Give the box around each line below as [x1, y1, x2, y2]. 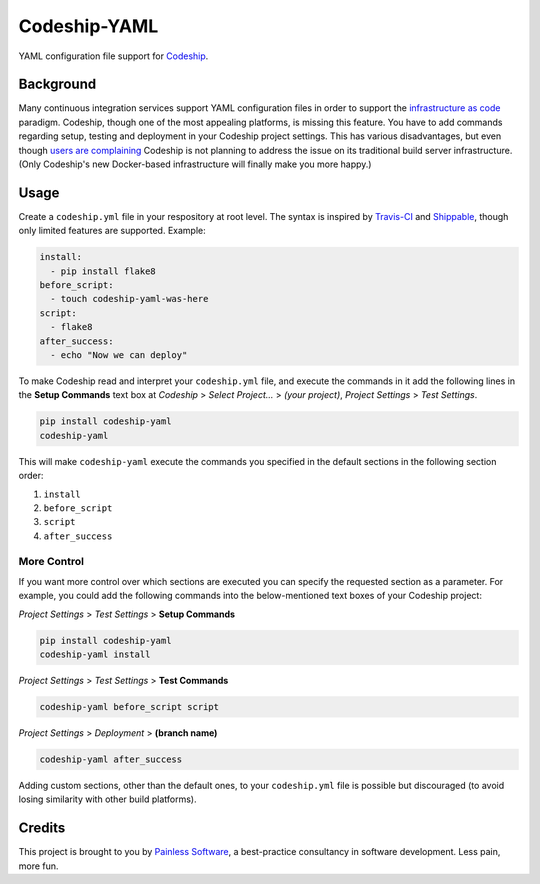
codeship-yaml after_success [39, 753, 183, 765]
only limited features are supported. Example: [18, 225, 206, 237]
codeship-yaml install [39, 649, 151, 660]
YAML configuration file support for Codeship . [18, 50, 209, 62]
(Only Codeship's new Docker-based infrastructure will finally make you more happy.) [18, 158, 372, 170]
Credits [18, 820, 66, 837]
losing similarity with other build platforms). [18, 793, 197, 805]
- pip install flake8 [50, 265, 157, 277]
